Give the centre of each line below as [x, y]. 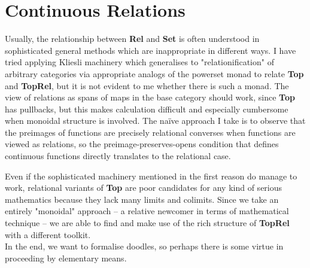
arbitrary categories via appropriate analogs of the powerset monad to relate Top [154, 73]
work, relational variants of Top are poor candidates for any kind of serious [144, 188]
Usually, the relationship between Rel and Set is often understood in [132, 39]
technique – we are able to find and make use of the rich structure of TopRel [147, 223]
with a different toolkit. [48, 234]
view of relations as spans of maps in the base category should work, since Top [150, 97]
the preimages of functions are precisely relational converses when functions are [150, 132]
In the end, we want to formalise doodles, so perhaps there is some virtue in [144, 246]
